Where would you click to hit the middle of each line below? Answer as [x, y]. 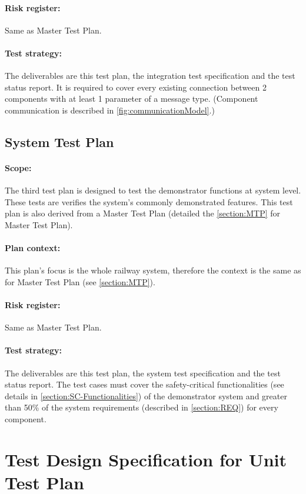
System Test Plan [59, 141]
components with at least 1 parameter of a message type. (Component [132, 99]
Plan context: [33, 248]
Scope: [18, 167]
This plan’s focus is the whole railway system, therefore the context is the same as [153, 270]
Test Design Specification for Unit [146, 459]
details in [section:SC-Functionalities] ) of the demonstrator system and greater [146, 395]
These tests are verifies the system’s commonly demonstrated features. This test [149, 201]
